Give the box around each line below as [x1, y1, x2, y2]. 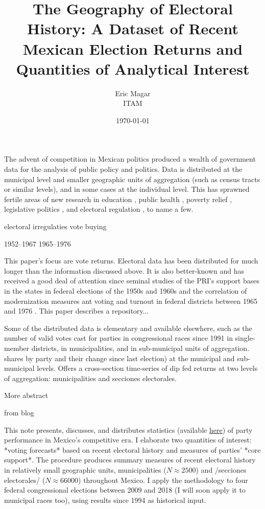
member [4, 342, 30, 353]
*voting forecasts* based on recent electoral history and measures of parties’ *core [4, 444, 261, 455]
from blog [4, 407, 34, 417]
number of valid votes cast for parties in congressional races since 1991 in [4, 333, 233, 343]
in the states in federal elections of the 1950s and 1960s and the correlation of [4, 285, 247, 296]
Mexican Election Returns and [22, 38, 243, 59]
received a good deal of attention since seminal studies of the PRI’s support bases [4, 275, 259, 286]
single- [235, 333, 255, 343]
